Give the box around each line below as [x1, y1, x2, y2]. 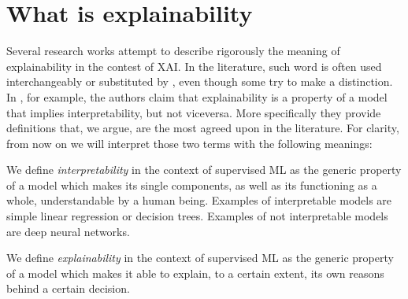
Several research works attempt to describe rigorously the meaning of [6, 42, 340, 59]
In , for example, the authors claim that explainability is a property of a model [6, 88, 388, 105]
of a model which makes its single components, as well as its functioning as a [6, 176, 377, 193]
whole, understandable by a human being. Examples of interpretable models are [6, 192, 392, 209]
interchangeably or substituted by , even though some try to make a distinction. [6, 73, 393, 90]
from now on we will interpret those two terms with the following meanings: [6, 135, 373, 151]
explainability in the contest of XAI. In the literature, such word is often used [6, 57, 382, 74]
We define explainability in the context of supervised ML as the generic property [6, 249, 394, 266]
